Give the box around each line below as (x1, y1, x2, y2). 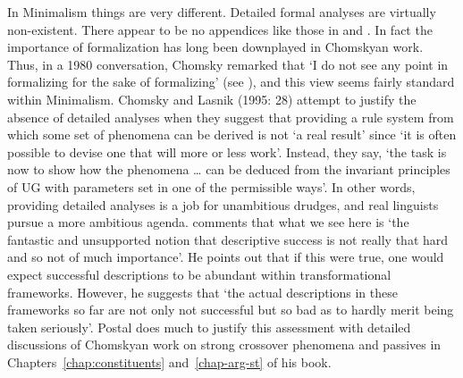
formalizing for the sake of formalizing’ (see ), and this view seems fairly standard (7, 72, 455, 91)
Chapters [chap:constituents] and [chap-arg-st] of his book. (7, 352, 332, 371)
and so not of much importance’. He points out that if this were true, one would (7, 248, 444, 266)
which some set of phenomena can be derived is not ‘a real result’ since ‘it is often (7, 125, 457, 144)
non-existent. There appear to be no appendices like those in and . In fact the (7, 20, 433, 38)
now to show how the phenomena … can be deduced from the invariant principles (7, 160, 450, 179)
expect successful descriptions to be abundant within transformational (7, 265, 391, 283)
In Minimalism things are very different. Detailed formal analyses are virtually (7, 3, 436, 21)
